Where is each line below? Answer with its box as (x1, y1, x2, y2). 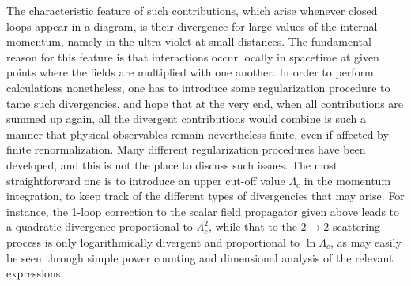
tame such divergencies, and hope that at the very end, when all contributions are (6, 95, 404, 111)
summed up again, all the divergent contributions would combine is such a (6, 110, 366, 127)
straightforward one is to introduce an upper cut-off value (6, 172, 285, 188)
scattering (333, 218, 381, 235)
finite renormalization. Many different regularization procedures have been (6, 141, 366, 158)
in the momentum (304, 172, 391, 188)
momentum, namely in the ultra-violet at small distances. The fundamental (6, 33, 371, 50)
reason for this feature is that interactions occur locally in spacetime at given (6, 48, 379, 65)
